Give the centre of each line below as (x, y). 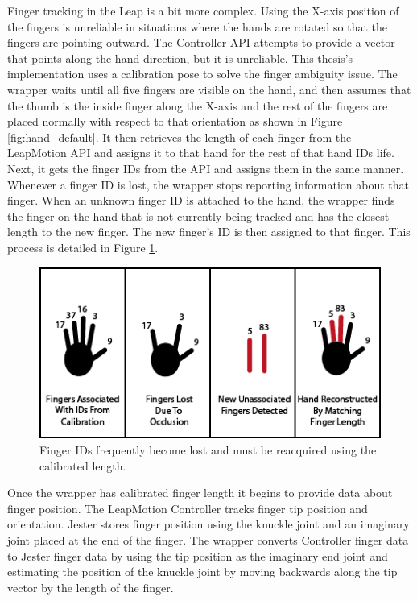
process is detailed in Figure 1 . (83, 247)
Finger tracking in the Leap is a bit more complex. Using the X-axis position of (203, 10)
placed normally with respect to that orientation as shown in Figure (175, 121)
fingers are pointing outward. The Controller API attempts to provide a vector (201, 42)
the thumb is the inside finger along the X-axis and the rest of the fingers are (198, 105)
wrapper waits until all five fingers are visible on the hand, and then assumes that (209, 89)
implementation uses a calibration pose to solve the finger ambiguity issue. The (202, 74)
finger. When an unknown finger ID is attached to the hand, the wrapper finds (201, 200)
